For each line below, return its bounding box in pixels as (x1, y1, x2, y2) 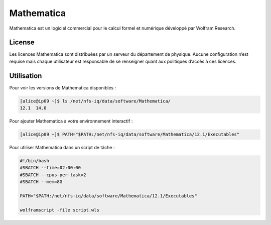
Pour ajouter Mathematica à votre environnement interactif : (9, 118, 133, 124)
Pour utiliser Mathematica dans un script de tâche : (9, 145, 115, 151)
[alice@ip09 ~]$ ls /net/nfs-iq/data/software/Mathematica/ (20, 98, 171, 104)
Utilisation (9, 71, 42, 80)
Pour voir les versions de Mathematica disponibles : (9, 84, 116, 90)
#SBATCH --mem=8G (20, 179, 63, 185)
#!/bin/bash (20, 158, 50, 164)
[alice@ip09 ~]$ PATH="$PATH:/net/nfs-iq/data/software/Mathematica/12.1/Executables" (20, 132, 240, 138)
